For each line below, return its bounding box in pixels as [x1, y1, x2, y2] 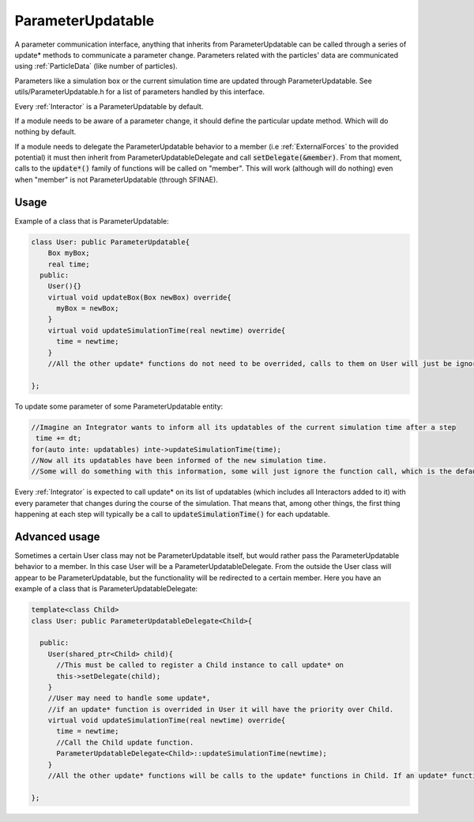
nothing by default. [14, 127, 77, 137]
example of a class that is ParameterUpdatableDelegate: [14, 584, 198, 594]
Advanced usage [14, 530, 100, 543]
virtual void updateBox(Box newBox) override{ [47, 292, 232, 302]
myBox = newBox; [56, 304, 119, 313]
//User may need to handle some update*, [47, 694, 211, 703]
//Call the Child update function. [56, 737, 194, 747]
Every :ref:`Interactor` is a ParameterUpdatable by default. [14, 101, 204, 111]
